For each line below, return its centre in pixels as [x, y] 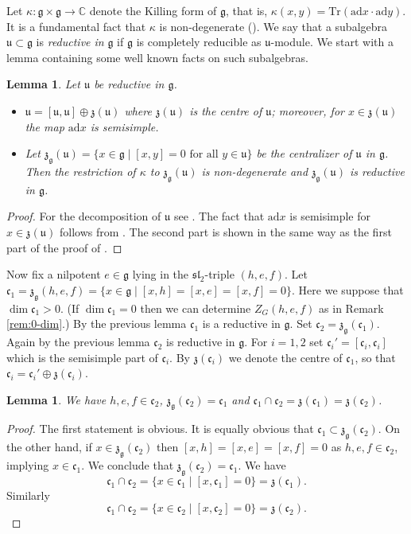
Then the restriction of [80, 171]
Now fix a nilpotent [54, 274]
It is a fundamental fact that [76, 26]
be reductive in [129, 84]
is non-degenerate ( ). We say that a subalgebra [273, 26]
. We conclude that [128, 465]
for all [204, 155]
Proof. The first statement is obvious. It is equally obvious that [160, 429]
